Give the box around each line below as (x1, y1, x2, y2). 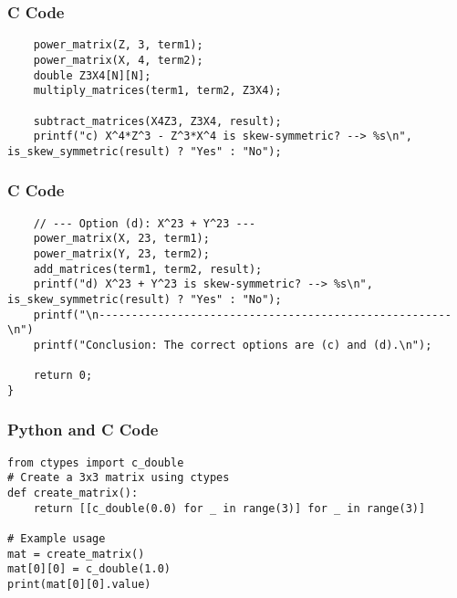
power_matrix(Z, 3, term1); (33, 38, 203, 52)
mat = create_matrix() (7, 547, 145, 561)
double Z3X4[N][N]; (33, 68, 151, 82)
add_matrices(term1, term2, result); (33, 262, 263, 276)
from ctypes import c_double (7, 456, 184, 469)
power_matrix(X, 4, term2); (33, 53, 203, 67)
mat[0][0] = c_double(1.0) (7, 562, 171, 576)
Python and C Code (7, 418, 159, 441)
